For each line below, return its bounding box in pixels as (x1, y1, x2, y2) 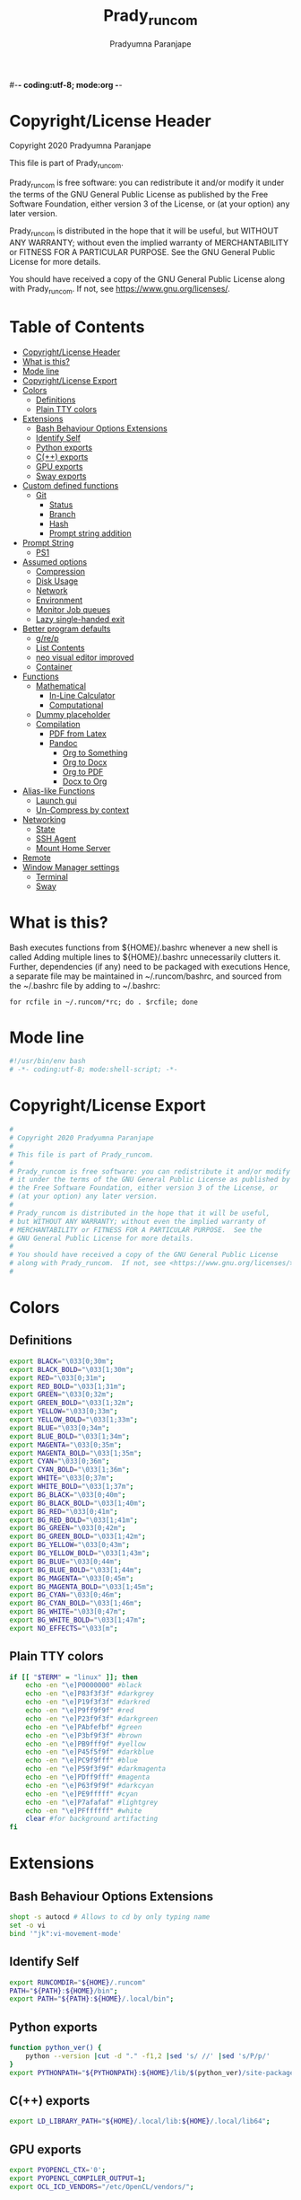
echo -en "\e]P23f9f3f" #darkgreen (25, 1714, 159, 1723)
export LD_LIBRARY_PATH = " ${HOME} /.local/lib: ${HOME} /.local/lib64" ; (9, 2116, 271, 2126)
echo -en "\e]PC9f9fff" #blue (25, 1756, 139, 1765)
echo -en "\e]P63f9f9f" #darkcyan (25, 1781, 154, 1790)
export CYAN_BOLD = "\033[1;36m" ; (9, 1465, 130, 1474)
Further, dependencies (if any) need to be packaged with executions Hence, (9, 961, 291, 972)
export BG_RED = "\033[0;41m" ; (9, 1507, 118, 1516)
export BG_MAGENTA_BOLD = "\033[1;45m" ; (9, 1582, 154, 1591)
